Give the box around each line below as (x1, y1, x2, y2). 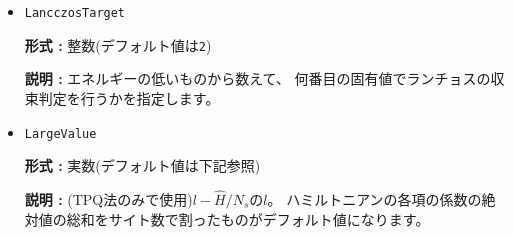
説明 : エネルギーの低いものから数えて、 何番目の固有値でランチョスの (24, 68, 491, 89)
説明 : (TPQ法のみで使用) (24, 188, 193, 209)
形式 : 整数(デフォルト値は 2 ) (24, 34, 212, 55)
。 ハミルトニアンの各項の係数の (267, 188, 482, 209)
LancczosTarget (24, 6, 126, 20)
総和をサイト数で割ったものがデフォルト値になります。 (66, 208, 430, 229)
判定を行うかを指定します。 (38, 87, 220, 108)
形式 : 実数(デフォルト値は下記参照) (24, 155, 261, 176)
